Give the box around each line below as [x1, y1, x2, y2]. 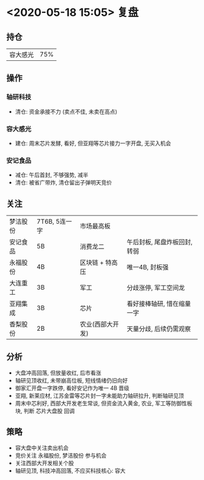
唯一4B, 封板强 [126, 263, 169, 272]
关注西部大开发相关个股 [15, 459, 74, 467]
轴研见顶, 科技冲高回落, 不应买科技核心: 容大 [15, 467, 126, 474]
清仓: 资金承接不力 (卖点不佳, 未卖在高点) [15, 108, 117, 115]
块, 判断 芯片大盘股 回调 [15, 407, 75, 414]
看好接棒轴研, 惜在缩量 [126, 300, 191, 308]
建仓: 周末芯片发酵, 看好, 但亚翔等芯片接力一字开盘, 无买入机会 [15, 139, 171, 147]
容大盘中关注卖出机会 [15, 444, 69, 451]
